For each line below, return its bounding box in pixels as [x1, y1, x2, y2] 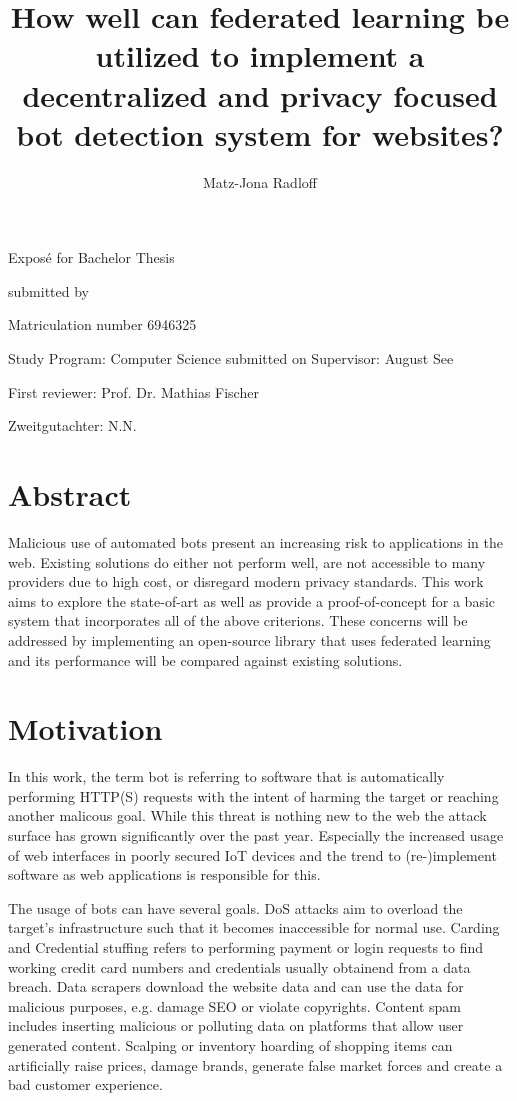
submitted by [8, 280, 89, 301]
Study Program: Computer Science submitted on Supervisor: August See [8, 348, 454, 369]
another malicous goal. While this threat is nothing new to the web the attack [8, 805, 487, 826]
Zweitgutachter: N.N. [8, 415, 137, 436]
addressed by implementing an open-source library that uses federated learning [8, 629, 491, 650]
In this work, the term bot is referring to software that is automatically [8, 766, 445, 787]
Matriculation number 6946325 [8, 314, 197, 335]
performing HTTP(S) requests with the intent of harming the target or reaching [8, 785, 499, 806]
